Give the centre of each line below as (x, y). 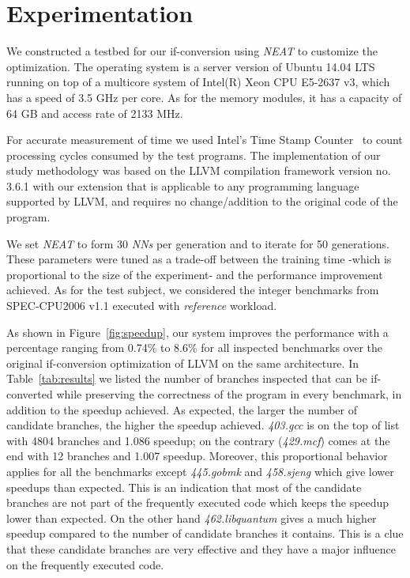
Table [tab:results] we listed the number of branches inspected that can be (187, 378)
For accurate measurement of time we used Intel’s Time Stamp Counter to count (205, 140)
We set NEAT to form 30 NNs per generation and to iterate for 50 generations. (198, 243)
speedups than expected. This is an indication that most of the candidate (184, 487)
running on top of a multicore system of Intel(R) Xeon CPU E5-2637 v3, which (198, 82)
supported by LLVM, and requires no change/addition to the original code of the (202, 201)
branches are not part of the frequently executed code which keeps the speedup (198, 502)
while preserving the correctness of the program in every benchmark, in (229, 394)
